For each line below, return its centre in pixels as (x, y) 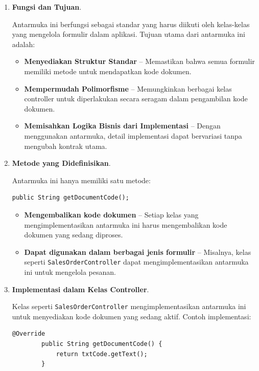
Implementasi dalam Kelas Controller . (80, 289)
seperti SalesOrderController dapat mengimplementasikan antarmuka (136, 262)
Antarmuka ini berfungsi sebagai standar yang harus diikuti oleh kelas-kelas (131, 24)
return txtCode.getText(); (102, 354)
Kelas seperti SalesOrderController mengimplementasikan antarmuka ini (129, 306)
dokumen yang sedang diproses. (74, 235)
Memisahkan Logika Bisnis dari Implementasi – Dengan (122, 126)
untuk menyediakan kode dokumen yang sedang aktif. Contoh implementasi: (132, 316)
